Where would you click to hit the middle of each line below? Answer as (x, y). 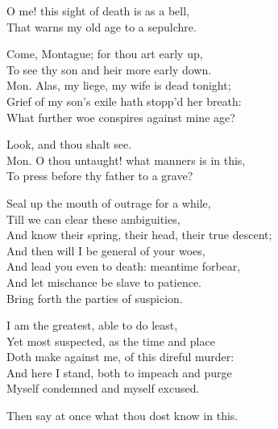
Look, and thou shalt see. (69, 144)
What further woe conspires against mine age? (121, 117)
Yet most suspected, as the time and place (111, 341)
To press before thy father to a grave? (100, 176)
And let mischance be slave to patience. (104, 282)
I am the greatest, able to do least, (92, 325)
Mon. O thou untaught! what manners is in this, (126, 160)
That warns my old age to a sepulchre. (102, 26)
